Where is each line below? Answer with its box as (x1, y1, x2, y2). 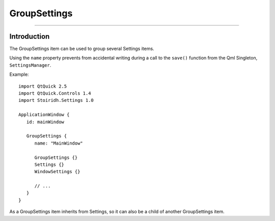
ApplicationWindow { (18, 112, 70, 118)
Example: (9, 71, 29, 77)
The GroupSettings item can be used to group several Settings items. (9, 46, 155, 52)
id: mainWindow (26, 119, 65, 125)
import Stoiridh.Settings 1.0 (18, 97, 94, 103)
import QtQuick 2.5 (18, 83, 67, 89)
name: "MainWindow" (34, 140, 84, 146)
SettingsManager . (9, 62, 51, 68)
